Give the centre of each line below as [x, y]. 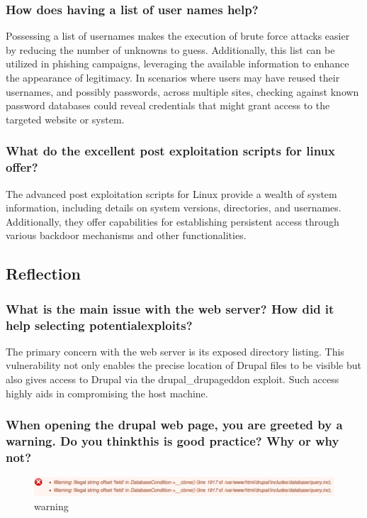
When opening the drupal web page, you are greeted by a [174, 425]
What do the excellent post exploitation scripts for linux [170, 151]
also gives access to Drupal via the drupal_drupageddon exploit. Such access [173, 379]
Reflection [43, 274]
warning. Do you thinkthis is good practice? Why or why [173, 441]
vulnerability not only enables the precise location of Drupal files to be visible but [183, 365]
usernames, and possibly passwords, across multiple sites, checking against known [182, 91]
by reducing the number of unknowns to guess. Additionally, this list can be [170, 49]
